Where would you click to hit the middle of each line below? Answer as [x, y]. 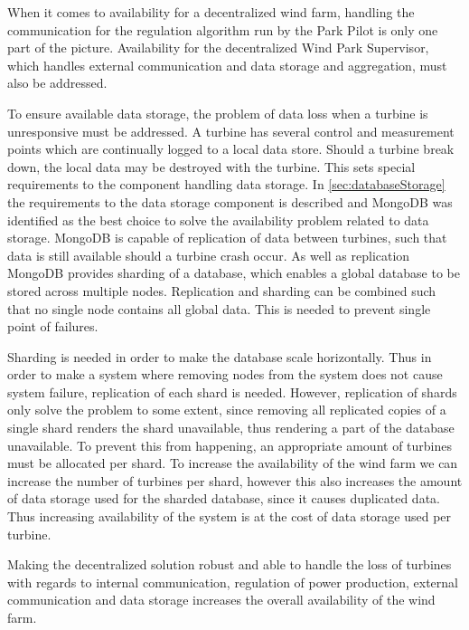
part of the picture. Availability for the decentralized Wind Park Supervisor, [218, 48]
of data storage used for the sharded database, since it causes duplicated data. [224, 498]
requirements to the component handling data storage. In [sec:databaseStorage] [226, 184]
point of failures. [53, 326]
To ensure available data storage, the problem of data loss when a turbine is [218, 113]
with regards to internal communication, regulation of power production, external [233, 582]
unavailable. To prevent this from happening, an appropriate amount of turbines [230, 445]
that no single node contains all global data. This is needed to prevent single [219, 308]
